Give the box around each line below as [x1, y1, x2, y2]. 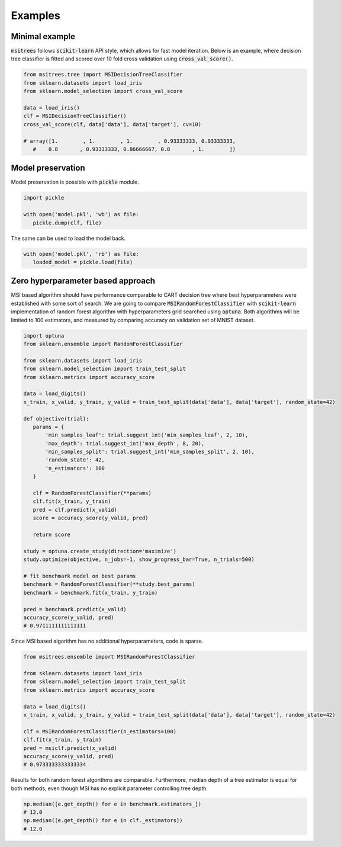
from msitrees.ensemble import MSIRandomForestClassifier [23, 653, 195, 660]
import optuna [23, 332, 65, 339]
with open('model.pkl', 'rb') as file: [23, 251, 139, 257]
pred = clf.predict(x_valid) [33, 506, 118, 513]
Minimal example [11, 31, 76, 41]
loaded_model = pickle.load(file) [33, 258, 133, 265]
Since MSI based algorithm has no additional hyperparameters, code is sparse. [11, 637, 204, 645]
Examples [11, 9, 60, 22]
